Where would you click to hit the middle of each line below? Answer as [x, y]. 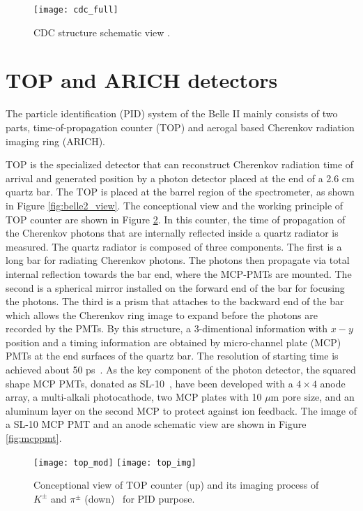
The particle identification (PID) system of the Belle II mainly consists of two [172, 113]
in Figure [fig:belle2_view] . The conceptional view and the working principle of [175, 205]
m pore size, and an [312, 397]
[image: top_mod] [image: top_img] [115, 462]
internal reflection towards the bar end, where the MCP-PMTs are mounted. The [179, 273]
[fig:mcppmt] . [34, 438]
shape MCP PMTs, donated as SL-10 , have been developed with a [149, 383]
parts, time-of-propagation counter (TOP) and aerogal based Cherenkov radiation [180, 127]
